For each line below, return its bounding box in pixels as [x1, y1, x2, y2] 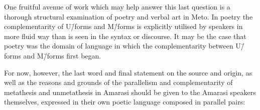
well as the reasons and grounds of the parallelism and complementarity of [4, 77, 233, 87]
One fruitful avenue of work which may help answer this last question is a [4, 1, 230, 11]
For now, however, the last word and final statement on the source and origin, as [4, 67, 252, 77]
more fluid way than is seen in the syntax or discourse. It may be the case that [4, 30, 246, 41]
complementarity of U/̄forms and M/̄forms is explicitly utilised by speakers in [4, 21, 243, 31]
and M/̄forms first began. [23, 50, 101, 60]
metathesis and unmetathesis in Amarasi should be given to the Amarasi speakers [4, 86, 256, 97]
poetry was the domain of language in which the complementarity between [4, 40, 233, 51]
